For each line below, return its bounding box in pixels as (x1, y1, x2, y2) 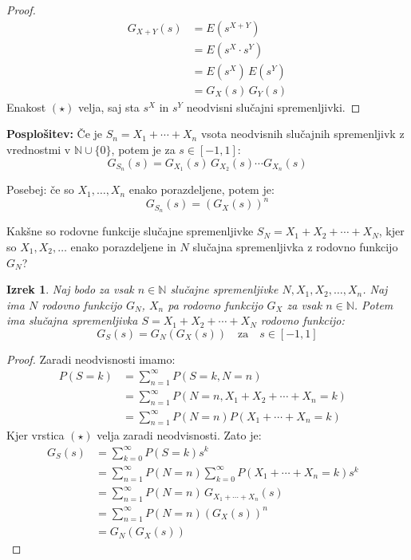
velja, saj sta (78, 98, 140, 115)
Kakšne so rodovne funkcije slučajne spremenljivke (6, 223, 254, 239)
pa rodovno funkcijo (168, 296, 263, 313)
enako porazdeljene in (70, 238, 176, 254)
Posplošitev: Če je (6, 125, 103, 142)
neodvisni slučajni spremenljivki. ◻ (186, 98, 361, 115)
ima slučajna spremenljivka (6, 312, 138, 329)
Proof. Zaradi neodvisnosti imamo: (6, 350, 176, 367)
